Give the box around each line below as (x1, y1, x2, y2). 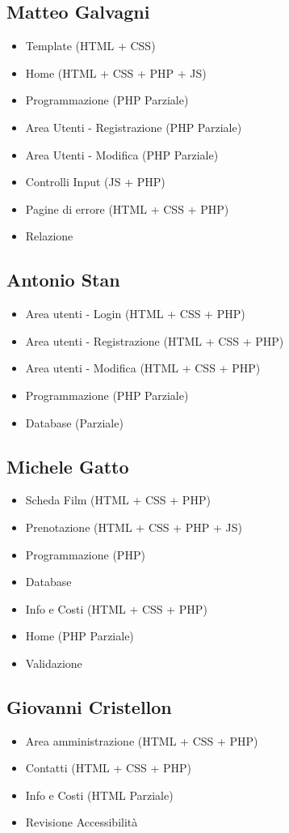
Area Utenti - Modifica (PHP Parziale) (25, 146, 219, 163)
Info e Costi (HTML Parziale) (25, 786, 174, 803)
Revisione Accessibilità (25, 814, 138, 831)
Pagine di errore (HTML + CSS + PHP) (25, 200, 229, 217)
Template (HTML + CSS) (25, 37, 156, 54)
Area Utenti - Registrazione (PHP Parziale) (25, 118, 242, 135)
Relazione (25, 227, 73, 244)
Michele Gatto (6, 453, 129, 478)
